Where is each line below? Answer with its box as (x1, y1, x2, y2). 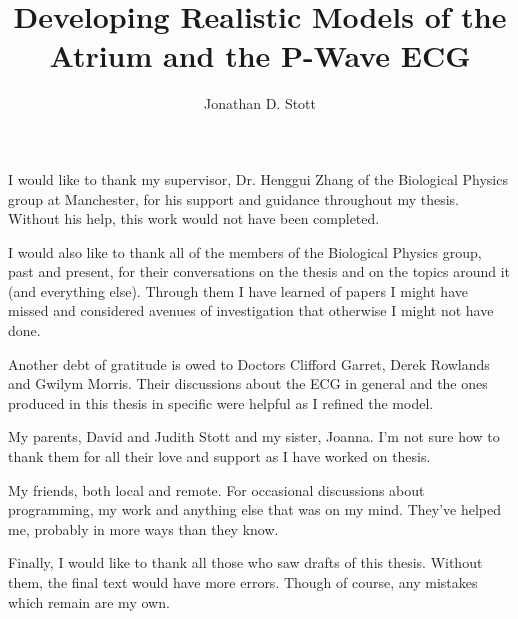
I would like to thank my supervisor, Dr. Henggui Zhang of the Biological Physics (8, 168, 508, 189)
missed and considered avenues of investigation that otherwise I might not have (8, 300, 494, 321)
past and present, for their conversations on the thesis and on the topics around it (8, 261, 511, 282)
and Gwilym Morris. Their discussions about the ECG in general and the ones (8, 373, 488, 394)
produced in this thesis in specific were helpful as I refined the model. (8, 392, 434, 413)
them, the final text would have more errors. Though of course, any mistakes (8, 572, 478, 592)
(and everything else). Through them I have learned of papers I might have (8, 280, 468, 301)
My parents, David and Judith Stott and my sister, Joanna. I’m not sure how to (8, 426, 500, 447)
